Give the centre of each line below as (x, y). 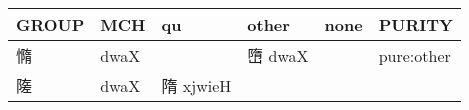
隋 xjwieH (196, 85)
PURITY (415, 24)
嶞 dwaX (278, 55)
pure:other (414, 55)
